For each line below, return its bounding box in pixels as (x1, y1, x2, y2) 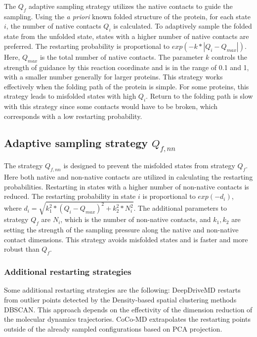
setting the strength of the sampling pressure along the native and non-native (4, 225, 239, 235)
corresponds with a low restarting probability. (4, 111, 142, 121)
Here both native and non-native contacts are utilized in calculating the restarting (4, 172, 253, 182)
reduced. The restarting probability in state (4, 191, 136, 201)
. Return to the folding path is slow (146, 91, 253, 101)
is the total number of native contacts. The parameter (40, 51, 204, 62)
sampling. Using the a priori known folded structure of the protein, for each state (4, 11, 251, 21)
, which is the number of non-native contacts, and (60, 214, 211, 225)
